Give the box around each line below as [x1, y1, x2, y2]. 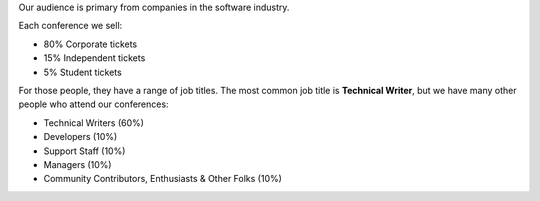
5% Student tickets [43, 66, 122, 78]
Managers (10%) [43, 158, 112, 170]
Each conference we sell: [18, 20, 123, 32]
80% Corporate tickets [43, 38, 138, 50]
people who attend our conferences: [18, 98, 169, 110]
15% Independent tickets [43, 52, 146, 64]
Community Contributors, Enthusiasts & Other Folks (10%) [43, 173, 282, 185]
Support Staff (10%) [43, 145, 126, 157]
